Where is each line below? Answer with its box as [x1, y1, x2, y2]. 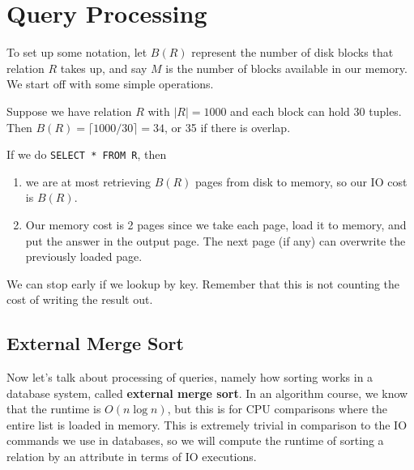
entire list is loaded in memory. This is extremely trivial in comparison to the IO [6, 416, 408, 433]
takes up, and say [60, 59, 147, 76]
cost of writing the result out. [6, 291, 153, 308]
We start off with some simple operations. [6, 75, 214, 92]
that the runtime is [6, 400, 101, 417]
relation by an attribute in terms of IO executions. [6, 448, 257, 465]
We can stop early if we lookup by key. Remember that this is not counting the [6, 275, 400, 292]
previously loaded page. [25, 248, 143, 265]
